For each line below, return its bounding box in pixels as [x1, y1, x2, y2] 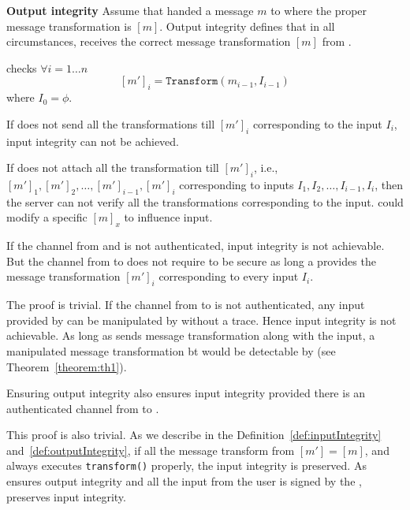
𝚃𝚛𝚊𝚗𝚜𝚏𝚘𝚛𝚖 [166, 76, 218, 87]
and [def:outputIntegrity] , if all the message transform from [6, 441, 295, 458]
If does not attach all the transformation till [6, 159, 219, 176]
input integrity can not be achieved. [6, 132, 180, 149]
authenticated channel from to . [6, 400, 159, 416]
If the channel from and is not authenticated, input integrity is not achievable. [6, 237, 385, 254]
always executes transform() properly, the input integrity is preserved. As [6, 457, 367, 474]
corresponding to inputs [179, 176, 294, 192]
